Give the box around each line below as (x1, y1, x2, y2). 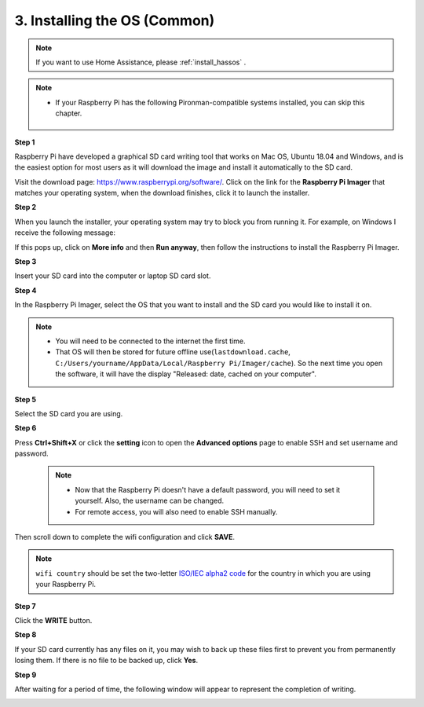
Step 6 (14, 423, 37, 433)
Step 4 (14, 285, 37, 295)
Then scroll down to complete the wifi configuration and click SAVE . (14, 533, 236, 542)
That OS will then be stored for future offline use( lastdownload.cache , (55, 347, 291, 357)
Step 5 (14, 394, 37, 404)
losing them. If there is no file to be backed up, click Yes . (14, 656, 199, 665)
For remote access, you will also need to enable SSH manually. (75, 507, 278, 516)
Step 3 (14, 257, 37, 266)
